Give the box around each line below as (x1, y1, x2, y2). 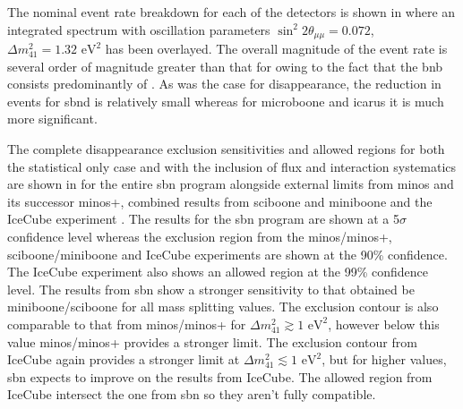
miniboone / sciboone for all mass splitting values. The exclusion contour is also (7, 297, 439, 316)
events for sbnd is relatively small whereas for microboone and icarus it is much (7, 91, 444, 110)
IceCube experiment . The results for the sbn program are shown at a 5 (7, 209, 400, 228)
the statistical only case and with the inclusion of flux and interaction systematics (7, 157, 457, 175)
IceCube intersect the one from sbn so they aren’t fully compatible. (7, 385, 376, 404)
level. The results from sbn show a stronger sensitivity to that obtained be (7, 279, 415, 298)
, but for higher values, (322, 350, 447, 369)
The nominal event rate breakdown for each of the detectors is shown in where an (7, 3, 456, 21)
